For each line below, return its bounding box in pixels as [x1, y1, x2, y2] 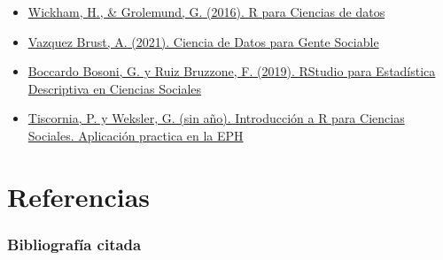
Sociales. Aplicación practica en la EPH [27, 126, 244, 144]
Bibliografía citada [7, 233, 142, 255]
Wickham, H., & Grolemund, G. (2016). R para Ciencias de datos [27, 3, 385, 20]
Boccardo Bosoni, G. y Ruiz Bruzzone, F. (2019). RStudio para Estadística [27, 62, 436, 80]
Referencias [7, 178, 151, 214]
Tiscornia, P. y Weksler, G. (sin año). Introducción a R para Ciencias [27, 109, 405, 127]
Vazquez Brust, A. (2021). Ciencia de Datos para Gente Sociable [27, 32, 379, 50]
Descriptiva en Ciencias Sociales [27, 79, 202, 97]
